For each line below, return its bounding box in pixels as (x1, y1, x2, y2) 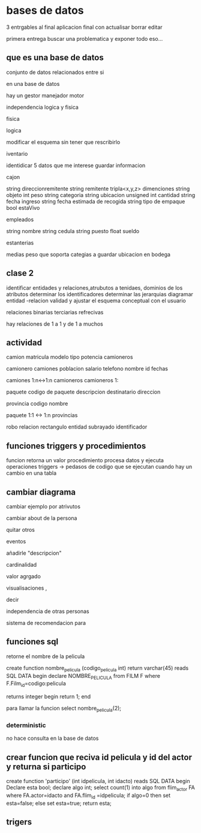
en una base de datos (6, 80, 60, 87)
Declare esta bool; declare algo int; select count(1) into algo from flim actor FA (6, 784, 195, 792)
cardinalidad (6, 561, 37, 568)
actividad (6, 337, 42, 347)
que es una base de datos (6, 52, 104, 63)
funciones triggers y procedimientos (6, 441, 146, 451)
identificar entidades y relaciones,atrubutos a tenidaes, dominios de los (6, 284, 183, 291)
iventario (6, 150, 28, 157)
